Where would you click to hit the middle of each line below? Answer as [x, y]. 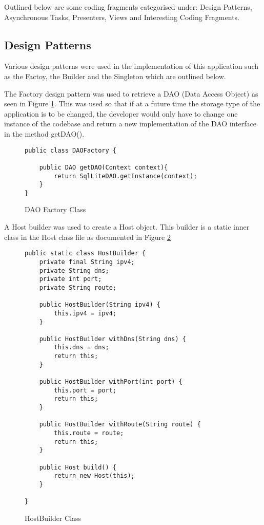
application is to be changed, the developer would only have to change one [121, 113]
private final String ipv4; [87, 262]
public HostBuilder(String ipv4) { [100, 305]
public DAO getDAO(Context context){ [104, 167]
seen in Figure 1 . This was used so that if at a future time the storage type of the [132, 104]
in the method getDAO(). [44, 133]
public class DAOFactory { [70, 150]
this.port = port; [85, 390]
